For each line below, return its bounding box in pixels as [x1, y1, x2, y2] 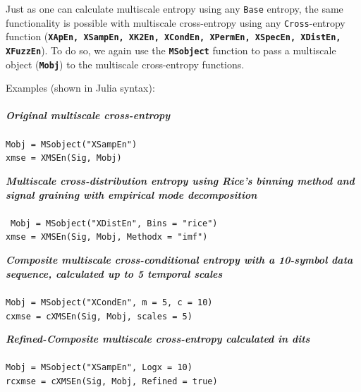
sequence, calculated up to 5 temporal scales [6, 266, 223, 281]
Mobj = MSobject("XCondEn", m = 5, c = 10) [6, 297, 213, 307]
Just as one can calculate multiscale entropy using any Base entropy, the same [6, 1, 343, 16]
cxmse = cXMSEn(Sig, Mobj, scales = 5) [6, 311, 192, 321]
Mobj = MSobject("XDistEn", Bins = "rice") [11, 218, 218, 228]
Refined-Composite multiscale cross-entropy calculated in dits [6, 331, 310, 346]
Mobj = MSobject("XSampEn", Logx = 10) [6, 362, 192, 373]
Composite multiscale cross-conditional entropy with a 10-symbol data [6, 252, 353, 267]
